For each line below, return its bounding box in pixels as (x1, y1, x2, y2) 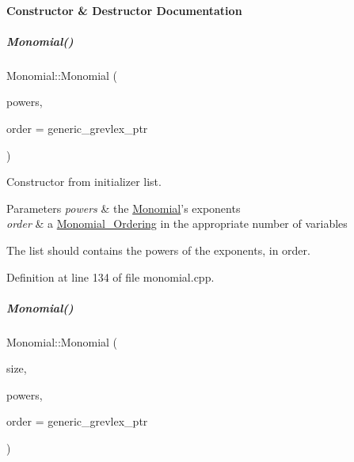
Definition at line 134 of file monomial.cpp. (6, 268, 215, 285)
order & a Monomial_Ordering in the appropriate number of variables (6, 215, 348, 232)
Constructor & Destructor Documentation (6, 2, 242, 18)
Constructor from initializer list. (6, 173, 162, 190)
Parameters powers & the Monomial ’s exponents (6, 199, 241, 216)
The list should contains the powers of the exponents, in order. (6, 241, 310, 258)
